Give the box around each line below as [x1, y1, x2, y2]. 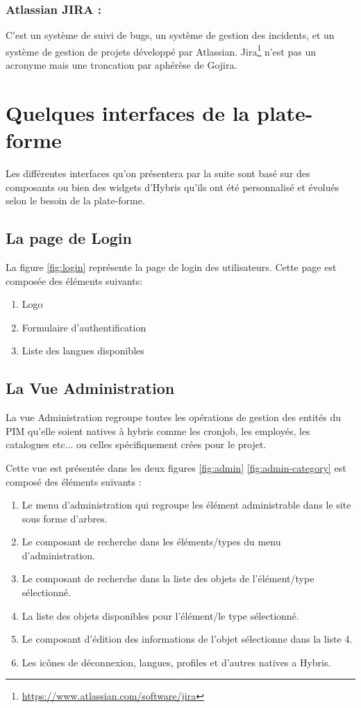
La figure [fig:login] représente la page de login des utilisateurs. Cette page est [6, 259, 337, 274]
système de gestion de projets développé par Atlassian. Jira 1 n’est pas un [6, 42, 316, 58]
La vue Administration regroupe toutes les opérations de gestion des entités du [6, 410, 342, 425]
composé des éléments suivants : [6, 474, 142, 488]
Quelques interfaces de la [6, 98, 250, 126]
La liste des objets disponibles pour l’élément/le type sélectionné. [22, 608, 299, 623]
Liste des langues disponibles [22, 343, 144, 358]
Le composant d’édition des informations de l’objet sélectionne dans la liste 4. [22, 632, 353, 646]
